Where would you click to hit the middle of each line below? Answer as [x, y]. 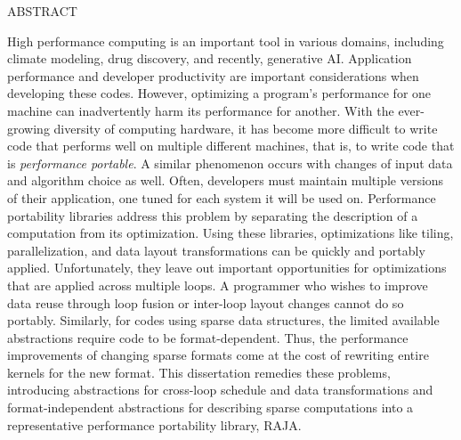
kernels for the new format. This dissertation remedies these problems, [199, 372]
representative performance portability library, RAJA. [154, 424]
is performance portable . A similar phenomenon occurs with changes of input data [230, 163]
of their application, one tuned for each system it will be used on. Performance [222, 197]
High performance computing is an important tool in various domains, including [226, 41]
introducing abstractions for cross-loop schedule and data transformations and [220, 390]
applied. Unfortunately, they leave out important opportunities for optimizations [227, 268]
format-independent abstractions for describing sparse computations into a [210, 407]
